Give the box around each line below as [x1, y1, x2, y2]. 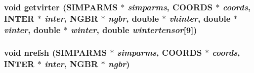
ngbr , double [108, 12, 159, 24]
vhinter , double [169, 12, 231, 24]
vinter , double [4, 23, 61, 36]
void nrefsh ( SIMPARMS [4, 46, 107, 58]
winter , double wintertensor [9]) [71, 23, 197, 36]
